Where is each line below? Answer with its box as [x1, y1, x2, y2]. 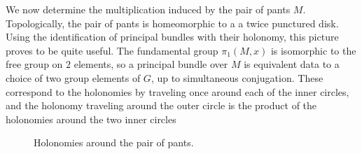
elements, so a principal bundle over [74, 57, 228, 71]
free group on [6, 57, 63, 71]
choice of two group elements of [6, 70, 141, 85]
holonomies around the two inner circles [6, 111, 176, 126]
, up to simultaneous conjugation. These [151, 70, 323, 85]
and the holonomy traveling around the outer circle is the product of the [6, 98, 317, 113]
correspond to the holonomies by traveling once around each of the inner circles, [6, 84, 349, 99]
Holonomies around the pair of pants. [34, 135, 194, 150]
